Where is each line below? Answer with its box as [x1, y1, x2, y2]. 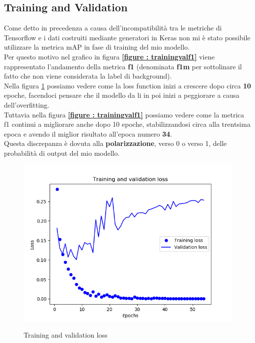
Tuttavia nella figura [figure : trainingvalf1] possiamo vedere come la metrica [4, 109, 244, 119]
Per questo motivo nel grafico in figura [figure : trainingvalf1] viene [4, 51, 215, 61]
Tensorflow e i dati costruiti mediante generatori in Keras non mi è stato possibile [4, 32, 251, 42]
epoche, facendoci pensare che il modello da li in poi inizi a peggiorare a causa [4, 90, 240, 100]
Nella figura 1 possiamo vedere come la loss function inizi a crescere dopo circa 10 [4, 80, 251, 90]
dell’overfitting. [4, 99, 50, 110]
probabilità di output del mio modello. [4, 147, 120, 158]
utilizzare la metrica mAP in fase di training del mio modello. [4, 42, 190, 52]
